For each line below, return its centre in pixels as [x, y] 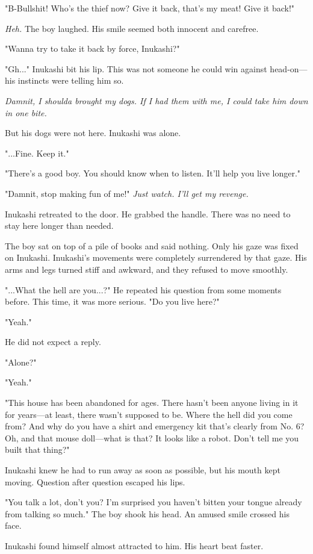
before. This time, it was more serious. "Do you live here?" [112, 301]
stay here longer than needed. [59, 226]
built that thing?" [37, 450]
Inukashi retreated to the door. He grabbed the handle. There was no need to [148, 213]
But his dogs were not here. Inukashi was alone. [93, 133]
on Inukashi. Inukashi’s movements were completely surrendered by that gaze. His [156, 257]
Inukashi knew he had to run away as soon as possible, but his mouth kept [143, 470]
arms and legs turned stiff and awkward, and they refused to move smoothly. [147, 269]
